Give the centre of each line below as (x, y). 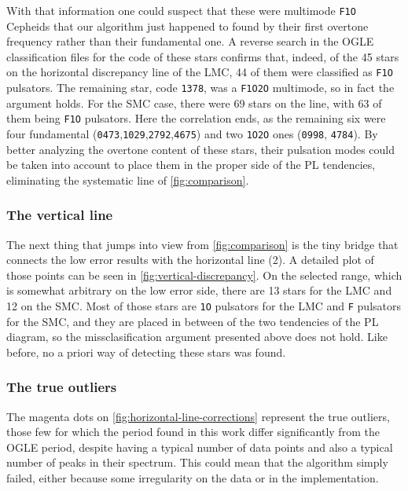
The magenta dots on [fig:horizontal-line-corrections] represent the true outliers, (198, 416)
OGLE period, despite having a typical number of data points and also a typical (200, 447)
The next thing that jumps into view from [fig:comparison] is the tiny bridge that (202, 244)
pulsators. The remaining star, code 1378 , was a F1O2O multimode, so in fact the (200, 88)
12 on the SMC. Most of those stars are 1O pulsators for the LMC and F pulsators (204, 306)
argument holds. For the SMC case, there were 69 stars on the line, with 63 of (194, 103)
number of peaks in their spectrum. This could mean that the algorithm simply (197, 462)
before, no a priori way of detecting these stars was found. (146, 352)
